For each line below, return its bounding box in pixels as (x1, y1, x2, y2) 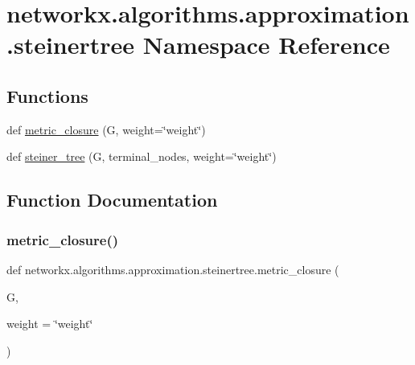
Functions (6, 83, 88, 108)
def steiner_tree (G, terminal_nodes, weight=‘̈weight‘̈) (6, 148, 277, 165)
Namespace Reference (142, 28, 390, 61)
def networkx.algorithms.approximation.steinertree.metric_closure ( (6, 260, 339, 277)
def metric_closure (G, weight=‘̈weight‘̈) (6, 121, 206, 137)
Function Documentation (6, 187, 218, 212)
